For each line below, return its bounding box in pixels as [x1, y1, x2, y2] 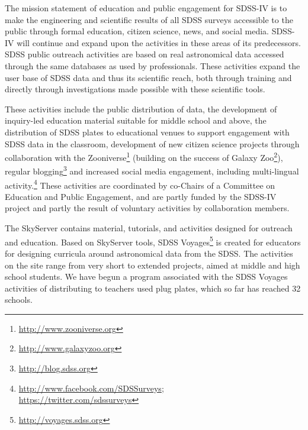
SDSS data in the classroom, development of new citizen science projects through [5, 137, 300, 150]
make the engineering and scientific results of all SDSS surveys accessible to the [5, 13, 293, 25]
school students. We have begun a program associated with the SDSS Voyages [5, 270, 288, 283]
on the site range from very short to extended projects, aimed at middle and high [5, 258, 300, 271]
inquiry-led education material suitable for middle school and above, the [5, 114, 267, 127]
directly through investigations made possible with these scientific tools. [5, 83, 265, 95]
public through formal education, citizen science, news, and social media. [5, 25, 269, 37]
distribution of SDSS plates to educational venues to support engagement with [5, 125, 290, 138]
